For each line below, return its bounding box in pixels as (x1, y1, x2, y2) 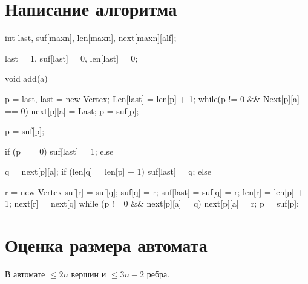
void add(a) (5, 72, 48, 85)
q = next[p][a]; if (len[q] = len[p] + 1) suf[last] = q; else (5, 165, 211, 178)
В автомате (5, 268, 45, 280)
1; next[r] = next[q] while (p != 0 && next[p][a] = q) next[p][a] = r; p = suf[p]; (5, 197, 299, 210)
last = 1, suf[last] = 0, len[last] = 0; (5, 51, 138, 64)
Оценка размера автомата (5, 233, 208, 257)
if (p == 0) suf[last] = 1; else (5, 144, 114, 157)
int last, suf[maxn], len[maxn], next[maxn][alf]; (5, 31, 177, 44)
